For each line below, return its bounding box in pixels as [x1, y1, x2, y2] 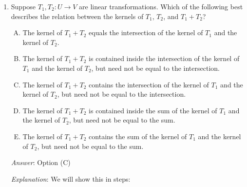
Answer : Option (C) [11, 157, 71, 167]
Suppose [11, 1, 36, 11]
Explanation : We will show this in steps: [11, 173, 131, 184]
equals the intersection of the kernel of [89, 27, 203, 38]
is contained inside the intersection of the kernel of [89, 53, 240, 63]
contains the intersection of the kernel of [89, 79, 209, 89]
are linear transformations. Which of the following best [79, 1, 243, 11]
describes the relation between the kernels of [11, 11, 144, 21]
